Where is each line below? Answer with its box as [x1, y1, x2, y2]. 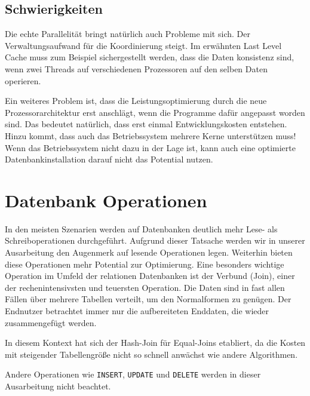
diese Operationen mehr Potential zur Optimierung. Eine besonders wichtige [5, 257, 284, 270]
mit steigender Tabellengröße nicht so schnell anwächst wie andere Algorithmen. [5, 348, 298, 360]
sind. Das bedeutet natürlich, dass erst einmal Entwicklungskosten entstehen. [5, 118, 287, 130]
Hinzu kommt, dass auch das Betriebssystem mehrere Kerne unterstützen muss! [5, 129, 296, 142]
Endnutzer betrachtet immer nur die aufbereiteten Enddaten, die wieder [5, 305, 269, 317]
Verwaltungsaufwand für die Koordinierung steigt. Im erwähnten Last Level [5, 39, 282, 51]
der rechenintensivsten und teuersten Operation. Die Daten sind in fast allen [5, 281, 285, 293]
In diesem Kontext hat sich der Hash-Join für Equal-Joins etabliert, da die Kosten [5, 336, 306, 349]
